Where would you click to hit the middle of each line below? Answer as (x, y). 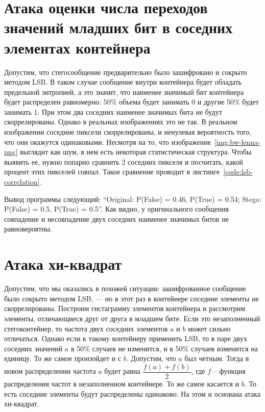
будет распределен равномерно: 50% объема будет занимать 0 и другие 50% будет (131, 102)
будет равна (122, 371)
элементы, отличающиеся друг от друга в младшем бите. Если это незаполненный (132, 318)
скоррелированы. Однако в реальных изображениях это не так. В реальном (121, 122)
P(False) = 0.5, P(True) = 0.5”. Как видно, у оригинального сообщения (116, 209)
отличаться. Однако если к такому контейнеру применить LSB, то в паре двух (126, 338)
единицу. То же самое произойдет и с (63, 358)
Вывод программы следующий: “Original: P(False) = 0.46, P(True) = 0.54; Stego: (133, 199)
